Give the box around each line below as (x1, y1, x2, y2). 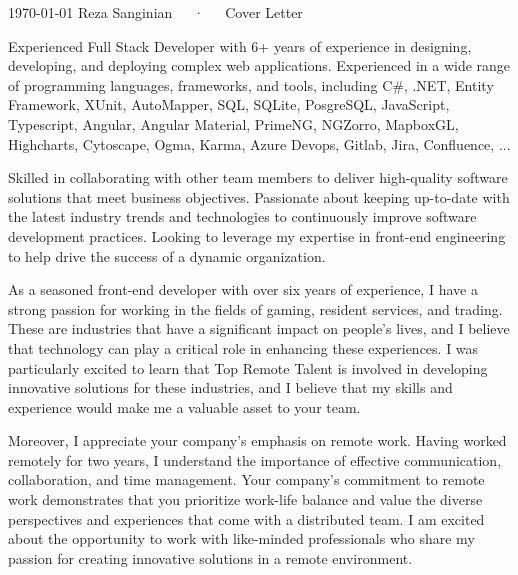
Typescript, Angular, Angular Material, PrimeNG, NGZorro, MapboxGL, (8, 113, 459, 134)
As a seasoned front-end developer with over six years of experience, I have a (8, 279, 478, 300)
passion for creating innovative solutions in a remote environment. (8, 547, 413, 568)
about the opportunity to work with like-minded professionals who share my (8, 528, 475, 549)
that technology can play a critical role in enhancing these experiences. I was (8, 337, 479, 358)
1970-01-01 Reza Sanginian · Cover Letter (8, 2, 303, 22)
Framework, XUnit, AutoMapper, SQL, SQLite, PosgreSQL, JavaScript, (8, 94, 450, 115)
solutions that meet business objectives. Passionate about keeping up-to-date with (8, 186, 510, 207)
